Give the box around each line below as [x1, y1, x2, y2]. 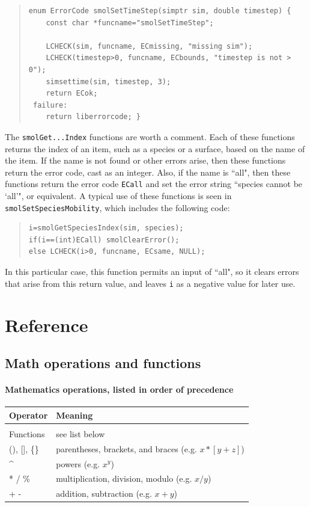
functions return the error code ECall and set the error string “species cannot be [5, 177, 303, 190]
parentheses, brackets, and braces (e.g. [56, 442, 197, 455]
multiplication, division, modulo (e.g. [56, 472, 192, 485]
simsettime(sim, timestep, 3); [46, 77, 171, 86]
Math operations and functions [5, 354, 201, 372]
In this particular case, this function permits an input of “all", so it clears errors [5, 265, 299, 278]
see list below [56, 427, 105, 440]
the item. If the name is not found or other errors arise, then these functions [5, 154, 286, 167]
